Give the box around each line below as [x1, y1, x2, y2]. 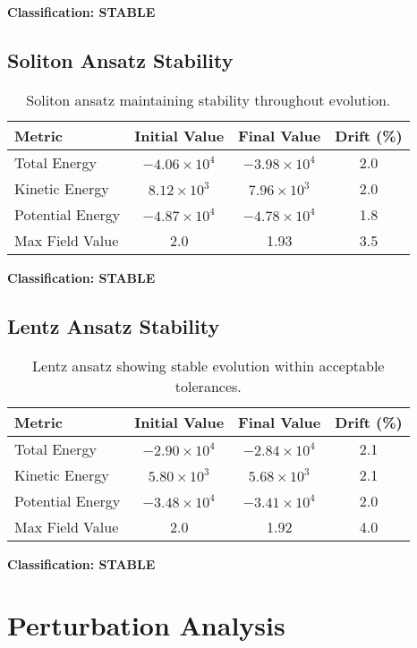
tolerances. [174, 375, 242, 396]
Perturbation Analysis [7, 607, 285, 644]
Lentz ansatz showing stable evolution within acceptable [32, 354, 385, 376]
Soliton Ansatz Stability [7, 46, 234, 73]
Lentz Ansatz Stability [7, 311, 220, 339]
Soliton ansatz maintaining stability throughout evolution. [26, 89, 391, 110]
